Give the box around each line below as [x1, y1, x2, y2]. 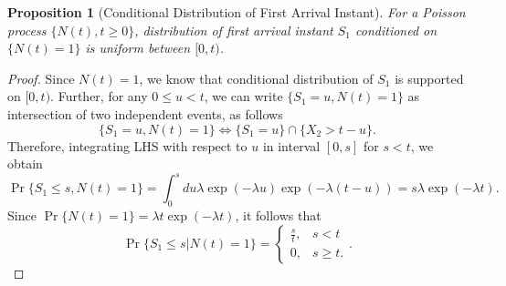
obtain [7, 154, 43, 173]
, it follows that [235, 206, 322, 225]
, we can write [204, 87, 283, 106]
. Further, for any [50, 87, 148, 106]
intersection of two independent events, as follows [7, 104, 283, 123]
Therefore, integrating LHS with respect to [7, 136, 248, 155]
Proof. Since [7, 68, 75, 87]
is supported [395, 68, 464, 87]
